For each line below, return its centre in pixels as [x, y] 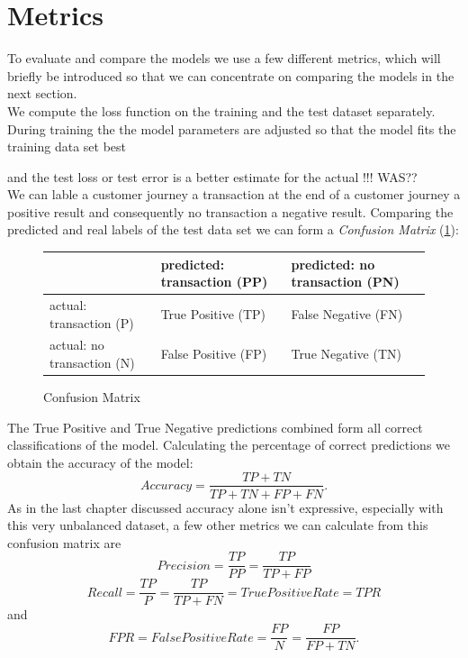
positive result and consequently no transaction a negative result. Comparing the [230, 211]
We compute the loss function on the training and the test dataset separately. [221, 110]
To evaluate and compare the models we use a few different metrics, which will [224, 58]
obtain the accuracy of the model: [100, 462]
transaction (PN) [345, 282]
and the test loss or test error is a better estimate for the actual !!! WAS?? [212, 176]
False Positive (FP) [214, 354]
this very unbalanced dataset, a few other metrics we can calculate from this [218, 525]
